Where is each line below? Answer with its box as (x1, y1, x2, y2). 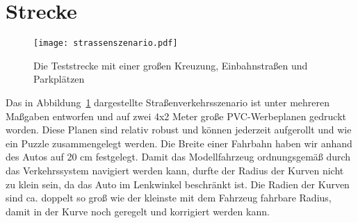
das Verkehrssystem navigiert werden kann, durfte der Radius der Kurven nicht (6, 163, 344, 177)
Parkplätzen (33, 72, 85, 86)
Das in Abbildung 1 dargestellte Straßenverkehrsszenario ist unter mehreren (6, 94, 330, 109)
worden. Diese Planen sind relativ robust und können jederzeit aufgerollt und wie (6, 122, 352, 137)
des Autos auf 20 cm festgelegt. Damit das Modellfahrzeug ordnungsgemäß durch (6, 149, 351, 164)
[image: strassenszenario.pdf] (33, 38, 178, 49)
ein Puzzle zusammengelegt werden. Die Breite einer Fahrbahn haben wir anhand (6, 135, 352, 150)
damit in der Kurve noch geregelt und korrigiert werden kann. (6, 204, 270, 218)
